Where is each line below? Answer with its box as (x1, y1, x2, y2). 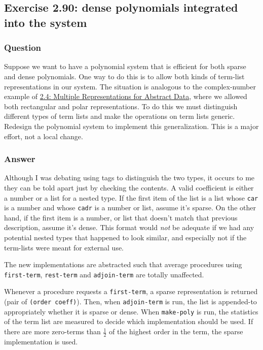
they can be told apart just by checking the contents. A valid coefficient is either (4, 182, 254, 193)
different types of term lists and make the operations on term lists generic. (4, 111, 235, 121)
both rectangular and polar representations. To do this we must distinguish (4, 101, 238, 111)
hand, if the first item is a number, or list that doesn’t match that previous (4, 212, 238, 222)
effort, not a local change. (4, 131, 83, 141)
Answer (4, 152, 35, 165)
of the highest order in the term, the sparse (109, 326, 243, 337)
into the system (4, 14, 87, 30)
